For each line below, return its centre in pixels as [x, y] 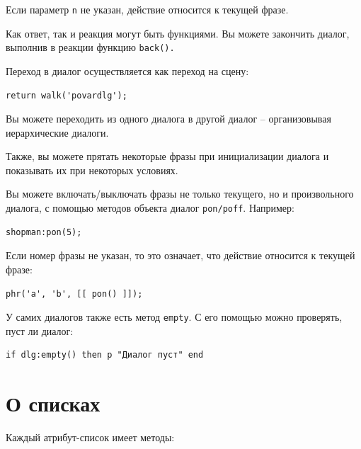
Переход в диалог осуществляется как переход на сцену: [127, 70]
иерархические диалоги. [57, 132]
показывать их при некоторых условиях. [92, 170]
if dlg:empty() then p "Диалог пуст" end [105, 355]
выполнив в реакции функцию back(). [90, 47]
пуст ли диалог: [40, 330]
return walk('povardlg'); [67, 95]
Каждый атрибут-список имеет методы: [90, 437]
